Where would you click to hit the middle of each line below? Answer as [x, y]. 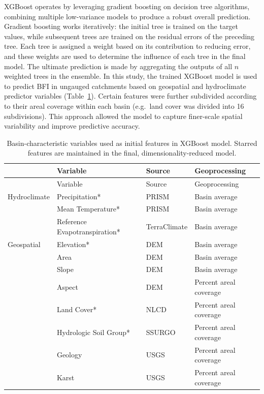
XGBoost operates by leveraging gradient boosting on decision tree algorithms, [127, 6]
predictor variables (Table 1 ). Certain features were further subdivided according [130, 96]
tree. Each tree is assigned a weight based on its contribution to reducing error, [127, 46]
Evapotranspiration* [88, 231]
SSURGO [161, 332]
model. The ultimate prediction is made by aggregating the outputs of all [118, 66]
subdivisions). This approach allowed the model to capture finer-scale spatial [123, 116]
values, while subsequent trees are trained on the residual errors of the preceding [129, 36]
